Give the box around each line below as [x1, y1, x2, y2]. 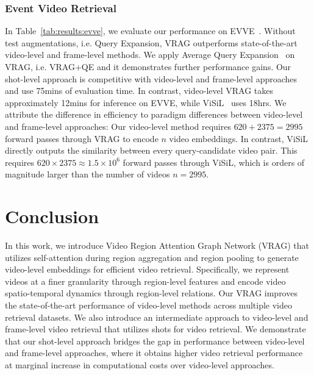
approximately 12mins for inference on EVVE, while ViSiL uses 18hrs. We [5, 96, 287, 109]
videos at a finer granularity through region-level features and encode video [5, 274, 286, 287]
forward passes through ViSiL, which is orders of [123, 155, 305, 168]
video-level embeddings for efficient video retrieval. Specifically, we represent [5, 263, 290, 276]
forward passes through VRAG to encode [5, 132, 159, 145]
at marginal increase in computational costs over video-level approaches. [5, 359, 274, 371]
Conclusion [5, 204, 99, 229]
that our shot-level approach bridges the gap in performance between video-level [5, 334, 305, 347]
